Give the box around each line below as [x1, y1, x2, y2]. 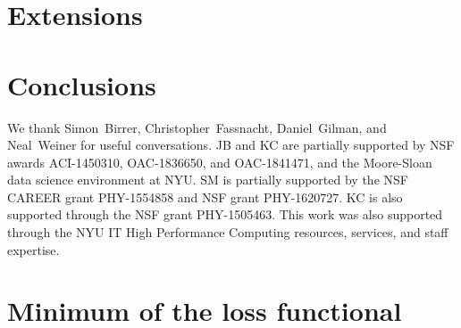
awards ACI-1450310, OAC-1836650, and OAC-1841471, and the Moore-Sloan [7, 152, 432, 171]
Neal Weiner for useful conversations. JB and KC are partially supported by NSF [7, 135, 455, 154]
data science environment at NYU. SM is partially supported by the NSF [7, 170, 408, 189]
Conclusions [7, 66, 156, 102]
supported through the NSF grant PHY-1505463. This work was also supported [7, 205, 443, 224]
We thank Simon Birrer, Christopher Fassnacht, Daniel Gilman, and [7, 118, 387, 136]
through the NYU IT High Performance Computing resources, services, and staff [7, 223, 448, 242]
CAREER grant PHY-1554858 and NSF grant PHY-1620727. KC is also [7, 187, 403, 206]
